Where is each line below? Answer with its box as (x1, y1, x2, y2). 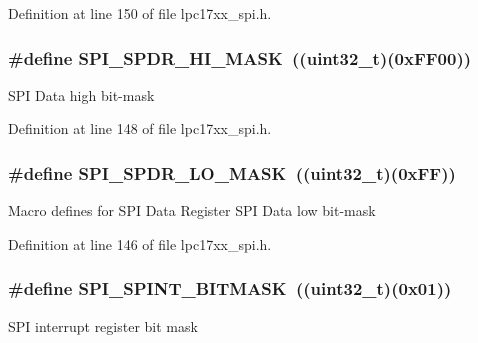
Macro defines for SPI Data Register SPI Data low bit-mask (8, 200, 376, 221)
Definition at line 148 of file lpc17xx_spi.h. (8, 118, 272, 139)
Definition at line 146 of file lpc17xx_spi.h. (8, 233, 272, 254)
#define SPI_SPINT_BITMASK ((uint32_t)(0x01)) (8, 276, 452, 301)
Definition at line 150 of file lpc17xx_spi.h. (8, 3, 272, 23)
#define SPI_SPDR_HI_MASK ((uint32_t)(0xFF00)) (8, 45, 472, 70)
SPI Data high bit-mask (8, 84, 155, 105)
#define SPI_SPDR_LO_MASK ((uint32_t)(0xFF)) (8, 160, 456, 185)
